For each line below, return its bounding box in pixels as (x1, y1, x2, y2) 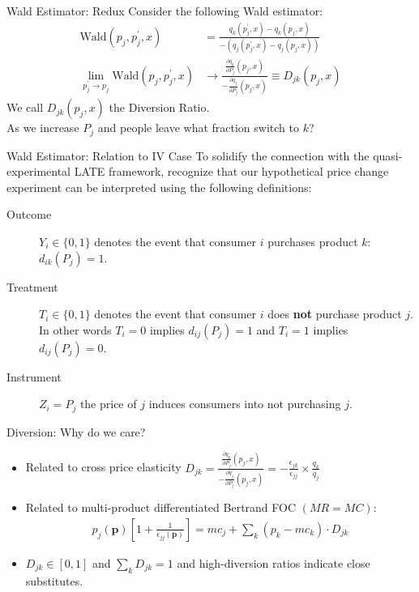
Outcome (6, 206, 52, 223)
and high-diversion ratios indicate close (177, 554, 370, 571)
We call (6, 99, 44, 116)
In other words (39, 321, 112, 338)
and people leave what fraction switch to (97, 119, 299, 136)
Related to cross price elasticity (25, 458, 182, 475)
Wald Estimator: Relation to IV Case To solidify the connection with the (6, 147, 370, 164)
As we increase (6, 119, 79, 136)
